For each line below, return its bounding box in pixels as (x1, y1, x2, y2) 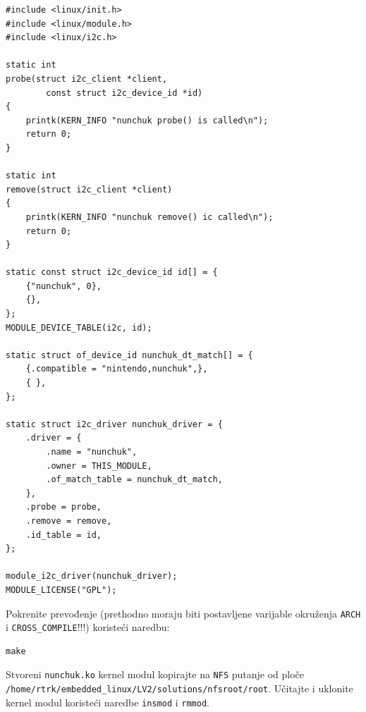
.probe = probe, (25, 502, 102, 512)
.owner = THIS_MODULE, (46, 460, 152, 471)
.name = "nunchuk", (46, 447, 138, 457)
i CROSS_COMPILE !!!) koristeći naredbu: (6, 620, 170, 634)
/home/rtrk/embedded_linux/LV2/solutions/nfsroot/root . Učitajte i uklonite (6, 681, 353, 696)
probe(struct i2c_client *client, (6, 73, 168, 84)
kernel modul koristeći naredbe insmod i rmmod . (6, 694, 209, 709)
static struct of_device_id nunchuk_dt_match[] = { (6, 350, 253, 360)
